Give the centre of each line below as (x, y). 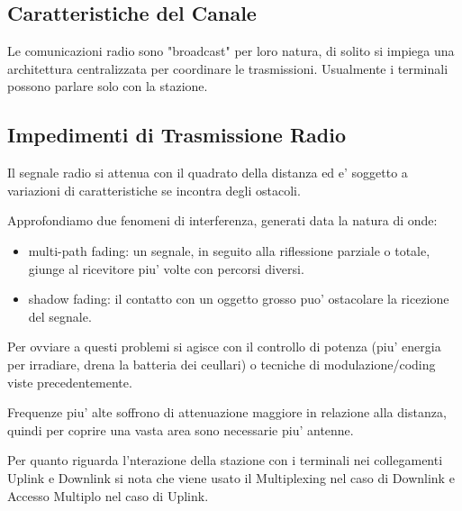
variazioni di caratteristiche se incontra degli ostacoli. (154, 190)
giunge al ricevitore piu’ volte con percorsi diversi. (166, 268)
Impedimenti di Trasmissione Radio (177, 135)
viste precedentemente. (70, 382)
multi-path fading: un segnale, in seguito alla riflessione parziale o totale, (229, 250)
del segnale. (60, 316)
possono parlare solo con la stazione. (108, 86)
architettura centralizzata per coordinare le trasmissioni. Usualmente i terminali (228, 68)
